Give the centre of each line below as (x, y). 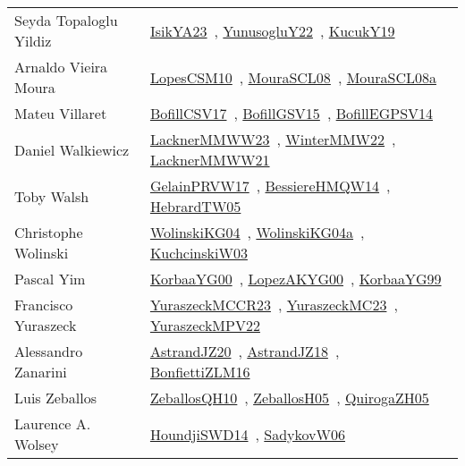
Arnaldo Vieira (61, 67)
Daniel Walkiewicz (72, 149)
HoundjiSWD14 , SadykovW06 (248, 434)
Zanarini (41, 372)
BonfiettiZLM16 (200, 372)
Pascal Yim (50, 279)
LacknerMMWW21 (210, 160)
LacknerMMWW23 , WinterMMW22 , (273, 139)
